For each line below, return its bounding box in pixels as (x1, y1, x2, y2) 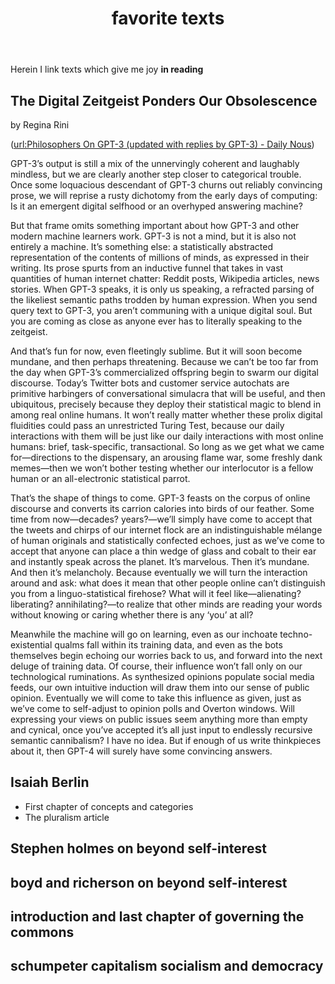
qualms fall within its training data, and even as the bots (54, 639, 283, 651)
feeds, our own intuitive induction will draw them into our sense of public (10, 682, 310, 693)
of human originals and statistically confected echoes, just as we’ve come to (10, 535, 325, 546)
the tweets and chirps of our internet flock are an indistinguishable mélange (10, 524, 323, 536)
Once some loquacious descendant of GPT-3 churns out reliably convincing (10, 179, 323, 191)
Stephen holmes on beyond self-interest (10, 840, 267, 857)
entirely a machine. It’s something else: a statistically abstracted (10, 241, 274, 252)
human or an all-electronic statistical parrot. (10, 473, 191, 484)
